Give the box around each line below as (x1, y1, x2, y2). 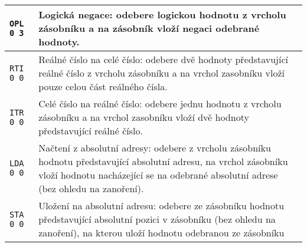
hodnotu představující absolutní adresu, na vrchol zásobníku (38, 154, 288, 168)
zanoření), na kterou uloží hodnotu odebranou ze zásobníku (38, 226, 285, 239)
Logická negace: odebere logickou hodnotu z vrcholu (38, 8, 286, 21)
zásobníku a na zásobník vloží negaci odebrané (38, 21, 260, 35)
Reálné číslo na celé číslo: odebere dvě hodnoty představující (38, 52, 288, 66)
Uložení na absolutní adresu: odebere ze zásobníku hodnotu (38, 199, 285, 212)
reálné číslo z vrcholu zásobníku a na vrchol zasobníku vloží (38, 66, 285, 80)
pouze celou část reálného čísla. (38, 80, 168, 93)
